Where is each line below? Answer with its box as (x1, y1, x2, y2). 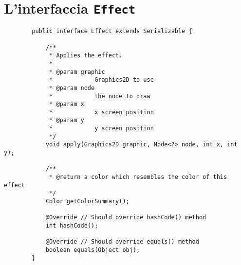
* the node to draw (49, 92, 150, 100)
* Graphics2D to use (49, 76, 154, 84)
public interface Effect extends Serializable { (32, 28, 192, 35)
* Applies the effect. (49, 52, 123, 59)
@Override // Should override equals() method (45, 238, 199, 246)
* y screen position (49, 125, 154, 132)
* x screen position (49, 108, 154, 116)
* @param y (49, 117, 84, 124)
